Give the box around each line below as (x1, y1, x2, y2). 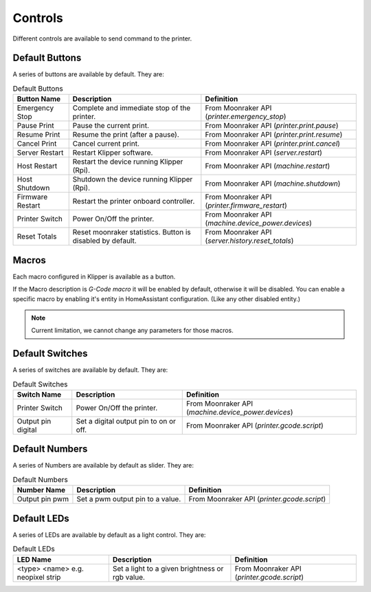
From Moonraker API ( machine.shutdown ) (205, 179, 341, 188)
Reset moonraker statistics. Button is (72, 228, 192, 237)
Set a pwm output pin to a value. (76, 494, 181, 504)
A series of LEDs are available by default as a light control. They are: (12, 530, 206, 539)
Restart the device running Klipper (72, 157, 183, 166)
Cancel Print (16, 139, 57, 149)
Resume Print (16, 130, 60, 140)
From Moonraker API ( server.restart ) (205, 148, 323, 157)
